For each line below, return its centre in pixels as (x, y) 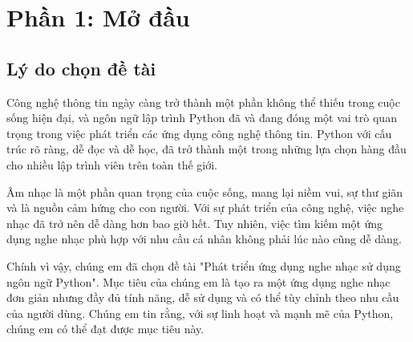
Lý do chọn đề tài (81, 68)
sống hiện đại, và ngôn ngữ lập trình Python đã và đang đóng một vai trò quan (202, 118)
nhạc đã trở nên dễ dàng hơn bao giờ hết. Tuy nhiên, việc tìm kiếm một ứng (195, 223)
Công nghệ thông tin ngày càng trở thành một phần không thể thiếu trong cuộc (203, 102)
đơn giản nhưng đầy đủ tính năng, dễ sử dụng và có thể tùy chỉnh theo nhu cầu (203, 297)
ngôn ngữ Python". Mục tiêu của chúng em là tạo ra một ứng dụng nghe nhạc (198, 281)
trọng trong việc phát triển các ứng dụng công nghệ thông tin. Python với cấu (199, 133)
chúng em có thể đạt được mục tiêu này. (105, 329)
